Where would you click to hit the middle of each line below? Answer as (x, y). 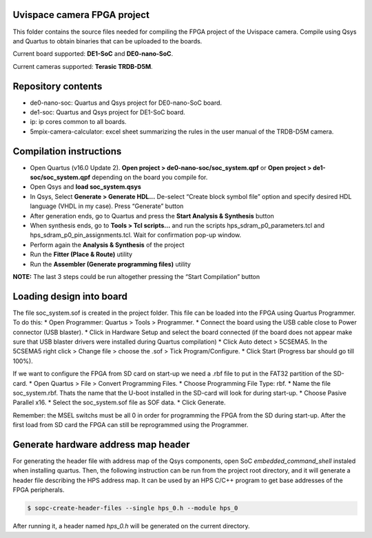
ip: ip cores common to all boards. (78, 122)
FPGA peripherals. (39, 490)
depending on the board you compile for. (150, 177)
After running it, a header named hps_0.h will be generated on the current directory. (132, 526)
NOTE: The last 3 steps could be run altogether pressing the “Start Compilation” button (136, 276)
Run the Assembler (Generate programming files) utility (110, 264)
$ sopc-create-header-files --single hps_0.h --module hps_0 (133, 508)
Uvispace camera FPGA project (81, 15)
